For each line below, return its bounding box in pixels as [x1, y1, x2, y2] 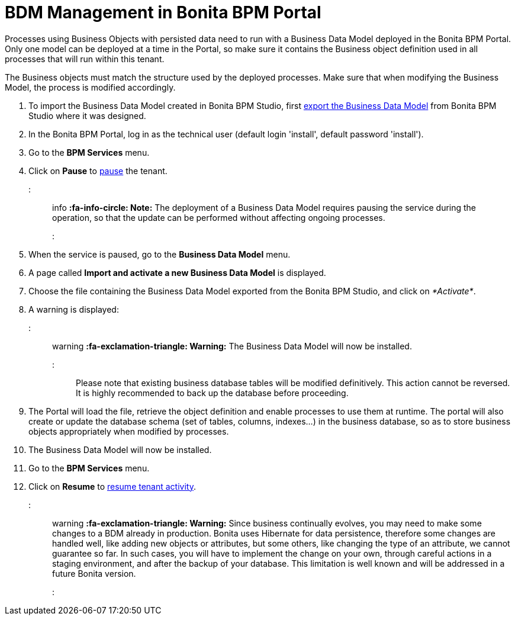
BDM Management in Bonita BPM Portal [5, 2, 321, 23]
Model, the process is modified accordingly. [5, 82, 176, 92]
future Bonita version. [52, 568, 136, 579]
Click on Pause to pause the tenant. [28, 165, 168, 176]
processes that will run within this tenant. [5, 53, 165, 64]
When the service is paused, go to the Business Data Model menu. [28, 249, 291, 259]
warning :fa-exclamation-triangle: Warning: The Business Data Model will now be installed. [52, 340, 412, 351]
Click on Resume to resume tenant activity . [28, 481, 197, 491]
